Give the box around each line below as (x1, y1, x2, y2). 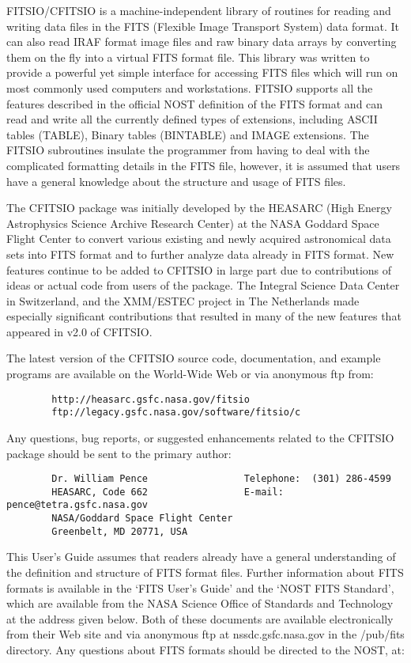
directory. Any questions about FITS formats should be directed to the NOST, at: (6, 642, 405, 657)
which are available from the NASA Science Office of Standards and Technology (6, 595, 394, 612)
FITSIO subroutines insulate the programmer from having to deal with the (6, 142, 370, 158)
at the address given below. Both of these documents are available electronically (6, 610, 394, 627)
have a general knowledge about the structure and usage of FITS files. (6, 172, 346, 189)
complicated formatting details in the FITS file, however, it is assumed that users (6, 157, 401, 173)
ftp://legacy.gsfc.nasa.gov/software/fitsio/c (51, 407, 301, 419)
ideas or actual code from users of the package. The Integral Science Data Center (6, 277, 400, 294)
